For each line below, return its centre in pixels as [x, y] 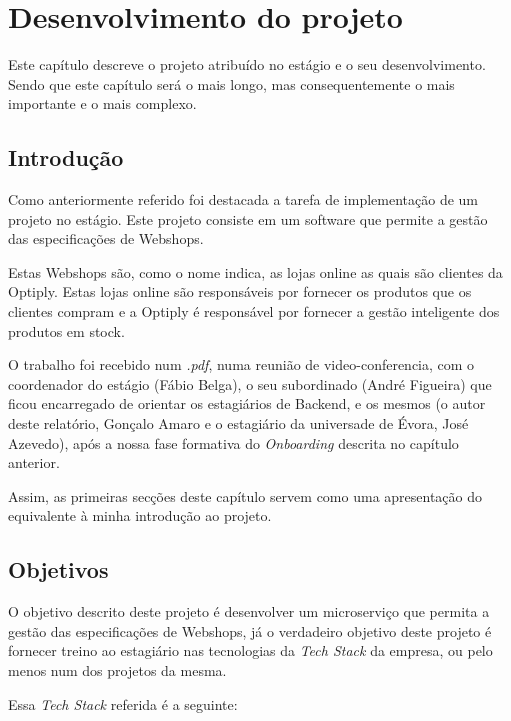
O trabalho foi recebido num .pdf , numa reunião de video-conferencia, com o [241, 364]
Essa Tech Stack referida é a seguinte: [123, 703]
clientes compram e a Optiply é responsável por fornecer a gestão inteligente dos [254, 311]
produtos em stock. [66, 330]
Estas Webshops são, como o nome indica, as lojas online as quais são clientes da [255, 271]
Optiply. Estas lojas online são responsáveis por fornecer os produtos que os [240, 291]
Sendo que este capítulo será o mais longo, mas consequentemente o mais [231, 83]
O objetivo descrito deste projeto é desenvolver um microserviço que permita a [249, 611]
